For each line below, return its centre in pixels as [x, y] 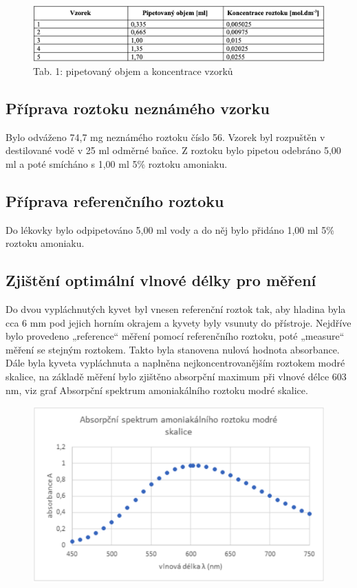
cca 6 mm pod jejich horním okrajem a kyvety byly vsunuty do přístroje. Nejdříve [178, 322]
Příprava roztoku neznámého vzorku [138, 108]
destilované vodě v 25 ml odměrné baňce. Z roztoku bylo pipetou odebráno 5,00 [173, 150]
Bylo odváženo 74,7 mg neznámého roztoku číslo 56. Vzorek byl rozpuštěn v [165, 137]
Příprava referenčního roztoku [115, 200]
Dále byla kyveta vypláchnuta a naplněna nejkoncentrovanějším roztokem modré [175, 363]
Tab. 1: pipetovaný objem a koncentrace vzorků [133, 70]
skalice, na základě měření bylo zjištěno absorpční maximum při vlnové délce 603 [176, 376]
